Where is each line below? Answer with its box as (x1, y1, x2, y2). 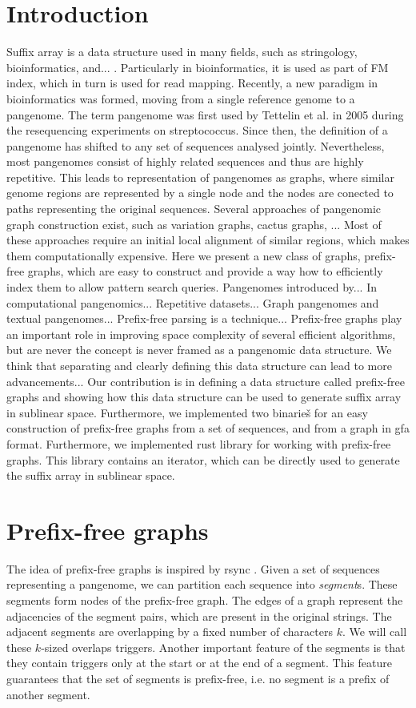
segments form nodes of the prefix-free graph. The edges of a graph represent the (6, 592, 403, 609)
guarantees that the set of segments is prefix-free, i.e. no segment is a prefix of (6, 670, 390, 687)
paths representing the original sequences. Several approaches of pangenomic (6, 200, 382, 217)
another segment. (6, 686, 90, 702)
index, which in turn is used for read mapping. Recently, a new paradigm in (6, 74, 378, 91)
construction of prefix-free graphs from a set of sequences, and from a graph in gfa (6, 420, 410, 436)
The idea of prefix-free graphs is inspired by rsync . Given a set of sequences (6, 560, 380, 577)
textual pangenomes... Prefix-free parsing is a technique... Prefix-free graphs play (6, 310, 402, 327)
